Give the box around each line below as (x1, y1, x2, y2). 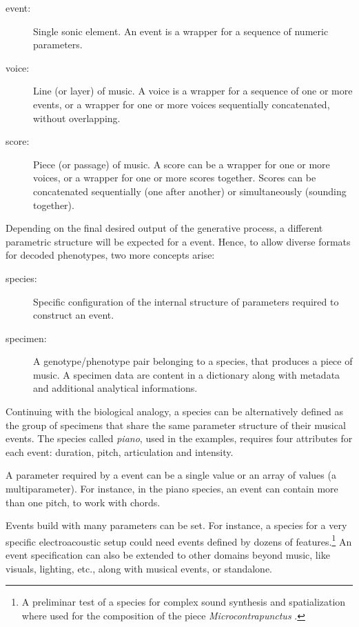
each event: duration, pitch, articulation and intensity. (6, 444, 234, 459)
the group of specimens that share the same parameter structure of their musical (6, 417, 346, 432)
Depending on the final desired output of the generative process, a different (6, 221, 323, 235)
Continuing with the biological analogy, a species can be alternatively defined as (6, 404, 343, 419)
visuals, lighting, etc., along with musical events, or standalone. (6, 561, 272, 575)
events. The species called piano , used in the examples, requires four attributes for (6, 431, 353, 446)
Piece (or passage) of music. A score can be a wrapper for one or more (33, 157, 330, 171)
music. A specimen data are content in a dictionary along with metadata (33, 367, 340, 381)
